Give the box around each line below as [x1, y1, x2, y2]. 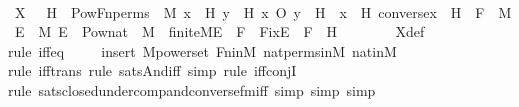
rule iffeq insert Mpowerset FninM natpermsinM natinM [8, 40, 397, 61]
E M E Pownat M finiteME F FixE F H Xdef [14, 21, 425, 42]
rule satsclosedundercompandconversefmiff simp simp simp [8, 79, 376, 100]
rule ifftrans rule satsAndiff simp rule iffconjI [8, 60, 297, 81]
